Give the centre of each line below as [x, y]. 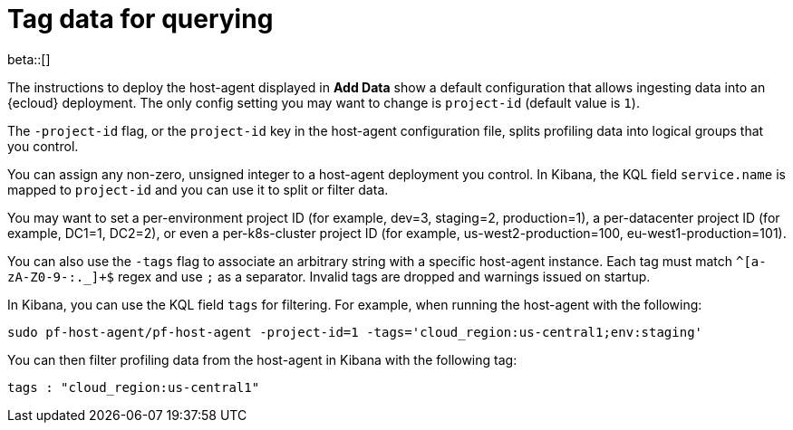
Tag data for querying [140, 19]
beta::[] [29, 59]
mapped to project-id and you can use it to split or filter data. [198, 189]
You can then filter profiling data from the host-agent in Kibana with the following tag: [262, 359]
